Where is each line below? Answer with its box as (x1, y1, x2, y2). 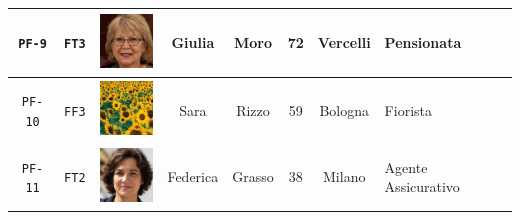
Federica (167, 166, 219, 187)
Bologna (319, 99, 370, 120)
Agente (384, 156, 428, 177)
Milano (323, 166, 366, 187)
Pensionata (384, 32, 462, 53)
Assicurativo (384, 176, 460, 197)
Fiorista (384, 99, 432, 120)
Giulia (171, 32, 215, 53)
